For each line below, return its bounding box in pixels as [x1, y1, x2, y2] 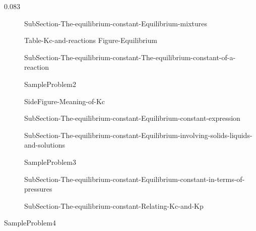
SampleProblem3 [24, 156, 76, 167]
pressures [24, 183, 52, 194]
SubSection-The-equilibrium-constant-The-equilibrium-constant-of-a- [24, 52, 236, 62]
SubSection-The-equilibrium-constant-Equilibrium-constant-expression [24, 113, 240, 123]
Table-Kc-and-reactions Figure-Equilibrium [24, 35, 157, 45]
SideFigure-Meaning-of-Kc [24, 96, 105, 106]
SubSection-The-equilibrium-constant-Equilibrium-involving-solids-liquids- [24, 129, 252, 140]
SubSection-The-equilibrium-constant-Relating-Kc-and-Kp [24, 200, 204, 211]
